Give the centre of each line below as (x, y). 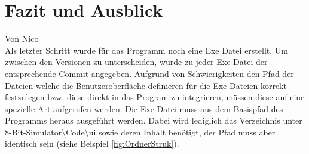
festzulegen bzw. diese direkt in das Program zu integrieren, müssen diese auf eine (155, 97)
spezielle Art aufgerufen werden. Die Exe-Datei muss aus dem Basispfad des (144, 108)
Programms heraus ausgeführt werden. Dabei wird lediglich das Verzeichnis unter (154, 120)
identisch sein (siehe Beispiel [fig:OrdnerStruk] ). (92, 144)
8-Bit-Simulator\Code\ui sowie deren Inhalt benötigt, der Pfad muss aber (140, 132)
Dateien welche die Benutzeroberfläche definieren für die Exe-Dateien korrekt (146, 85)
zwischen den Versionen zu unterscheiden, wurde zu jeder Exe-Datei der (136, 62)
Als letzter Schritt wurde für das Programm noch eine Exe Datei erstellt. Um (146, 50)
